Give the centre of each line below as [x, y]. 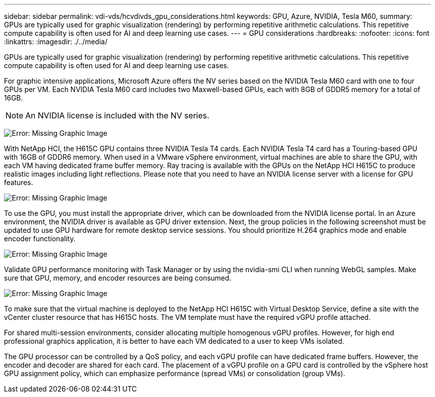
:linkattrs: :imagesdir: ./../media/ [56, 42]
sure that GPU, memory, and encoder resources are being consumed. [118, 278]
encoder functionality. [40, 239]
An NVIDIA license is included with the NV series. [117, 115]
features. [19, 182]
